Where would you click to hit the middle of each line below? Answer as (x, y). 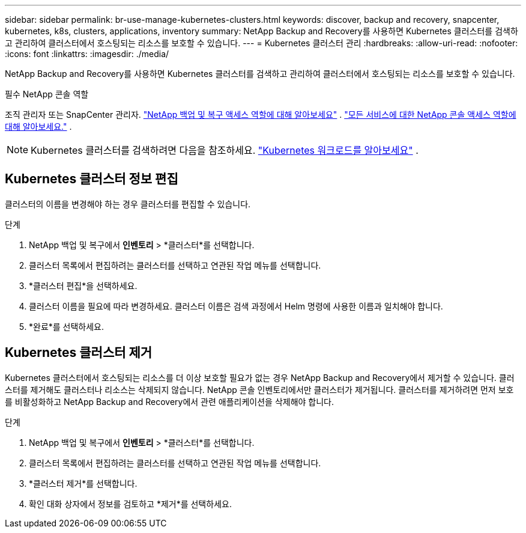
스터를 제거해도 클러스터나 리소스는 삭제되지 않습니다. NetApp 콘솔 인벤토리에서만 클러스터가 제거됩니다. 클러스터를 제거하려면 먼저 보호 (259, 389)
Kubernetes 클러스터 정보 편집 (92, 179)
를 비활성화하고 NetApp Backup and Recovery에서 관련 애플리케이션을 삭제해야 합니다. (170, 401)
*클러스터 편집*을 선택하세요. (83, 285)
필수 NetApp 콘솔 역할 (47, 94)
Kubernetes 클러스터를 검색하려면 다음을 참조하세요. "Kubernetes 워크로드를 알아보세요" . (225, 150)
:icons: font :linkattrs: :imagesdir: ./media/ (87, 54)
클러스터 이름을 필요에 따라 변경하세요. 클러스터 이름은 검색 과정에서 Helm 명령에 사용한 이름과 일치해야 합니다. (236, 306)
